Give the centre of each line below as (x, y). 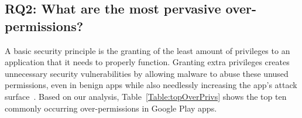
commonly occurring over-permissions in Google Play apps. (111, 108)
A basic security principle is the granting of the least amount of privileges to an (147, 50)
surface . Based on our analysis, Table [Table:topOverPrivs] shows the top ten (146, 96)
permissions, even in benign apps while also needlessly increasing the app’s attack (151, 85)
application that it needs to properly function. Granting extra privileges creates (147, 62)
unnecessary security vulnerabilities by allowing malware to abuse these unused (147, 73)
